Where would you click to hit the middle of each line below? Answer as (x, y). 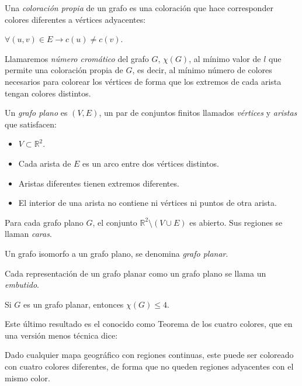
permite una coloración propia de (64, 70)
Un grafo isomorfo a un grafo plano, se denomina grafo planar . (117, 253)
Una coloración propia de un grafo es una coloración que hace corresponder (139, 8)
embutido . (22, 285)
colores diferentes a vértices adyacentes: (75, 19)
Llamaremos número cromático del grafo (77, 58)
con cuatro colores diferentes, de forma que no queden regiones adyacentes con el (149, 366)
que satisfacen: (31, 124)
